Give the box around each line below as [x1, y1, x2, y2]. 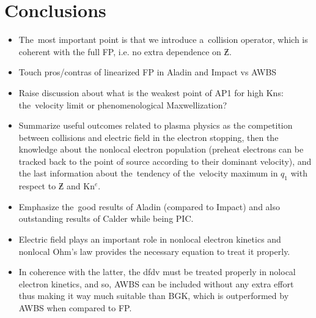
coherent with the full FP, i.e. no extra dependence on [18, 45, 221, 58]
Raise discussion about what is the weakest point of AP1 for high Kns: [18, 86, 284, 99]
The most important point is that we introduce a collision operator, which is [18, 33, 308, 46]
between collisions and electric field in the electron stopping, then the [18, 131, 279, 143]
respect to [18, 180, 56, 192]
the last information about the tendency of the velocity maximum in [18, 167, 278, 180]
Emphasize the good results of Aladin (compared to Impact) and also [18, 200, 280, 213]
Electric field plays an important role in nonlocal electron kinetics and [18, 233, 281, 246]
